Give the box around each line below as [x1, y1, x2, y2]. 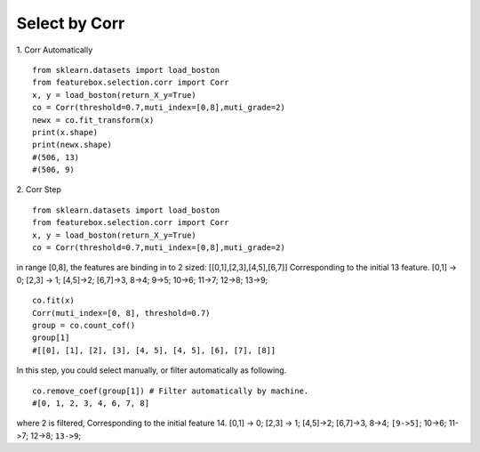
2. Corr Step [16, 184, 61, 195]
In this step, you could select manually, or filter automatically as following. [16, 365, 287, 375]
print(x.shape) [32, 127, 99, 137]
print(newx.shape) [32, 140, 113, 150]
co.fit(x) [32, 295, 75, 306]
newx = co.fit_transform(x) [32, 115, 155, 125]
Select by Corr [16, 13, 125, 33]
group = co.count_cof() [32, 320, 136, 330]
